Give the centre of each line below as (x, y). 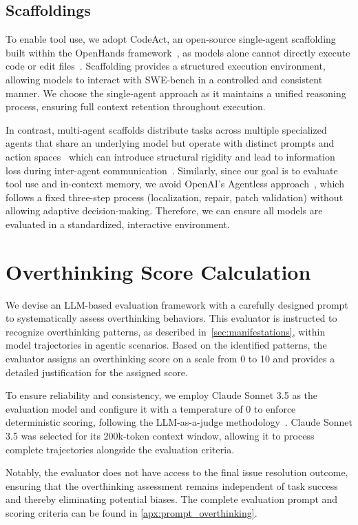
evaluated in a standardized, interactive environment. (118, 224)
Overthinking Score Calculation (158, 271)
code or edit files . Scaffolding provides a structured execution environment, (166, 66)
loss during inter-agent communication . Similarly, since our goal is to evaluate (172, 170)
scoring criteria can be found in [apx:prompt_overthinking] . (131, 512)
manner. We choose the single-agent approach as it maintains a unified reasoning (176, 93)
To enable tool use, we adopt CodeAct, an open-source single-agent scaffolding (171, 39)
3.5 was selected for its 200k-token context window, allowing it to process (160, 435)
